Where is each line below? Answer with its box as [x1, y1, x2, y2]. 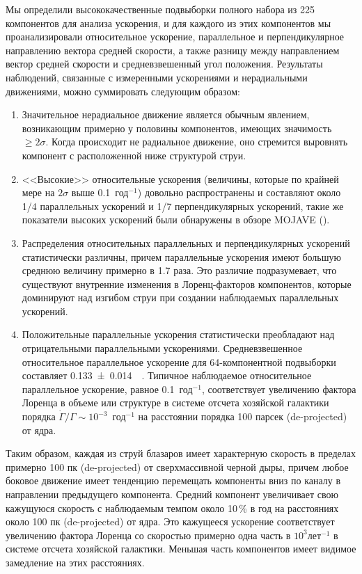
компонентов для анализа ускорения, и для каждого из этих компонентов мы [6, 15, 331, 30]
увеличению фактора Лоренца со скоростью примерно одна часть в [6, 527, 291, 542]
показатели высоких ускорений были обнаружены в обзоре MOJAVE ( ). [22, 212, 330, 227]
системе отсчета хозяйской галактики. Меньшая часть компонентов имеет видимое [6, 541, 356, 556]
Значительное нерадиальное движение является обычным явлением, [22, 107, 310, 122]
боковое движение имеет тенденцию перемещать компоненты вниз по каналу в [6, 473, 341, 488]
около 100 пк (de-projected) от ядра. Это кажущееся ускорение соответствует [6, 514, 335, 529]
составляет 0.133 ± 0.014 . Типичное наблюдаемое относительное [22, 368, 312, 383]
